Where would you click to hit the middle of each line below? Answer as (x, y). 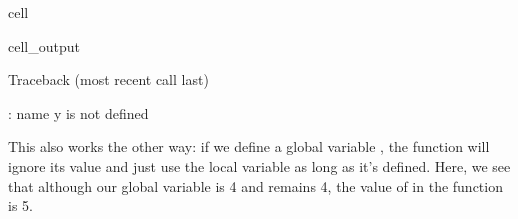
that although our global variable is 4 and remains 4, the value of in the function (255, 185)
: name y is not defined (78, 112)
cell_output (44, 45)
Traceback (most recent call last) (108, 79)
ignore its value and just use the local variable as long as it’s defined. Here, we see (259, 165)
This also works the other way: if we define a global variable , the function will (249, 146)
